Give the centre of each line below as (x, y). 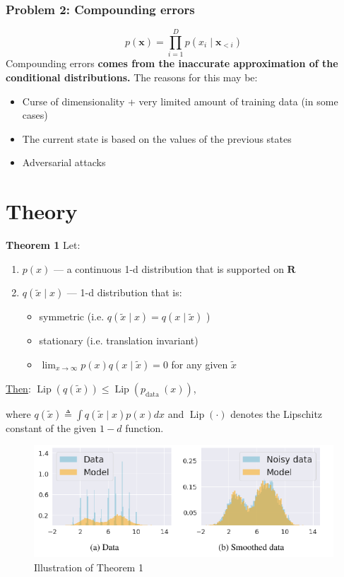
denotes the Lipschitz (277, 413)
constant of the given (51, 427)
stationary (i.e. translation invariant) (119, 340)
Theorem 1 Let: (43, 245)
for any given (200, 364)
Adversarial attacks (64, 162)
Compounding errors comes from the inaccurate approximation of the (172, 63)
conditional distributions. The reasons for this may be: (132, 77)
